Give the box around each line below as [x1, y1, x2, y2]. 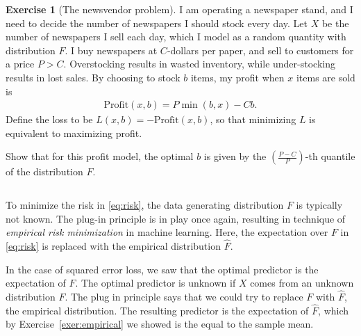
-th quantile [305, 149, 355, 163]
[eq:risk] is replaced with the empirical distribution [6, 238, 221, 253]
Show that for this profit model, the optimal [6, 149, 194, 163]
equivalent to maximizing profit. [6, 125, 142, 140]
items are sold [296, 70, 355, 84]
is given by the [203, 149, 267, 163]
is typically [296, 197, 343, 211]
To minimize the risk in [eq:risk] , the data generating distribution [6, 197, 284, 211]
